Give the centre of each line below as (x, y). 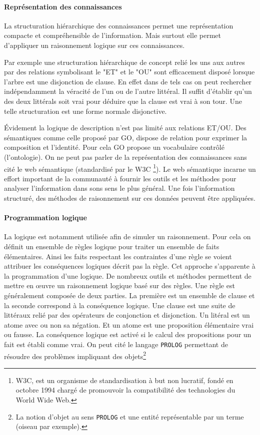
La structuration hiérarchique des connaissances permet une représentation (119, 25)
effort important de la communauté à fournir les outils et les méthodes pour (120, 178)
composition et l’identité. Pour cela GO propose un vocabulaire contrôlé (114, 147)
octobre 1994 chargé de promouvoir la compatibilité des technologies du (125, 390)
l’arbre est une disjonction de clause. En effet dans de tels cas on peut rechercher (128, 81)
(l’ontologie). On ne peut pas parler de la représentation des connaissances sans (125, 157)
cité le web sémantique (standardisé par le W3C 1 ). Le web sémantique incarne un (130, 168)
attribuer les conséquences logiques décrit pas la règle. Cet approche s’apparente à (130, 266)
